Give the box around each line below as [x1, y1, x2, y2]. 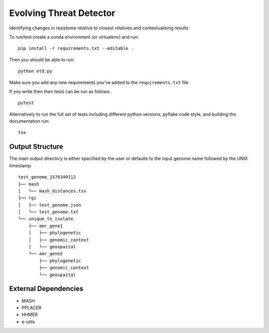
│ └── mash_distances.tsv [18, 188, 87, 194]
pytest [18, 100, 34, 106]
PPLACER [21, 305, 42, 311]
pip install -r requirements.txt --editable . [18, 45, 134, 51]
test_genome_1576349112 [18, 174, 76, 180]
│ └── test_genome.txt [18, 209, 79, 215]
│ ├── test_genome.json [18, 202, 82, 208]
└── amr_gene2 [28, 251, 63, 257]
